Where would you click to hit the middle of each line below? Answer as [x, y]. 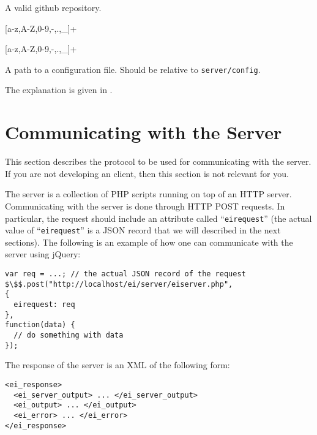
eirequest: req [44, 304]
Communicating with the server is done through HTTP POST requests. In [145, 206]
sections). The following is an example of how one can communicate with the [149, 242]
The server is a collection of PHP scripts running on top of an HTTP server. [148, 194]
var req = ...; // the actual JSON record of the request [125, 274]
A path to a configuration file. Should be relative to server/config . [133, 69]
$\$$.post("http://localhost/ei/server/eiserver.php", [119, 284]
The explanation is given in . [59, 90]
